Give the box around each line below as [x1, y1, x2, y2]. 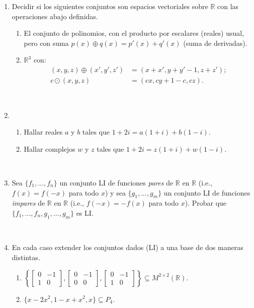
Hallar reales [24, 127, 63, 137]
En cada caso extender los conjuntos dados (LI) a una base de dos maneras [12, 242, 243, 253]
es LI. [76, 207, 94, 218]
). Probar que [185, 198, 227, 208]
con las [217, 1, 239, 11]
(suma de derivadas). [183, 37, 247, 48]
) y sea [105, 187, 126, 198]
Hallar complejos [24, 143, 75, 154]
